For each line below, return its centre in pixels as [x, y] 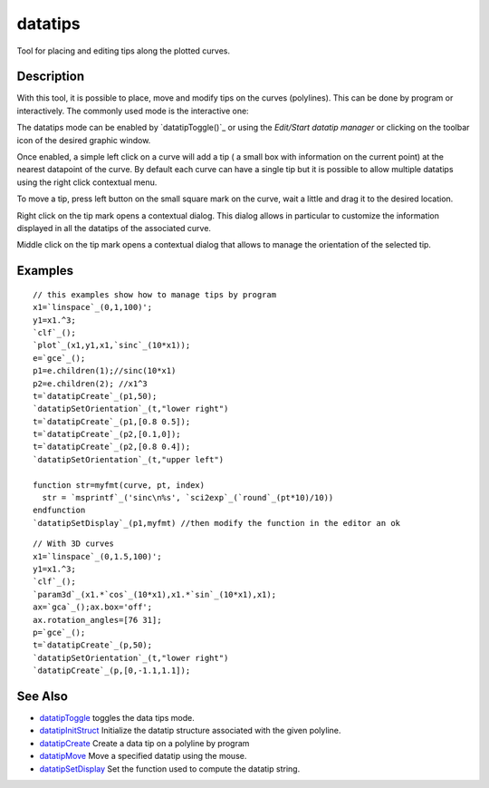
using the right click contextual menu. [87, 182]
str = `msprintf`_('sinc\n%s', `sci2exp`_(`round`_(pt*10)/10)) [188, 498]
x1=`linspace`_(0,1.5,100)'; [97, 556]
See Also [42, 696]
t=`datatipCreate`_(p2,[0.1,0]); [107, 434]
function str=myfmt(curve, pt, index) [119, 485]
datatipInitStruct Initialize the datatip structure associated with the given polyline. [190, 731]
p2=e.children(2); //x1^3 [91, 384]
